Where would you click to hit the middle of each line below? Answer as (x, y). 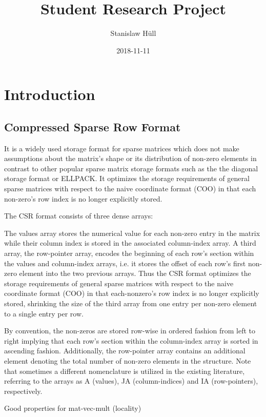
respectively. (23, 391)
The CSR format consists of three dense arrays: (79, 216)
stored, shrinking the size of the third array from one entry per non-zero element (131, 303)
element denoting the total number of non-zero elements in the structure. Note (128, 360)
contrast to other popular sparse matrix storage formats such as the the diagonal (131, 168)
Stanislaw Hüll (133, 33)
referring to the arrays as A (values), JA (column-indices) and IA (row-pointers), (131, 381)
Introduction (50, 94)
